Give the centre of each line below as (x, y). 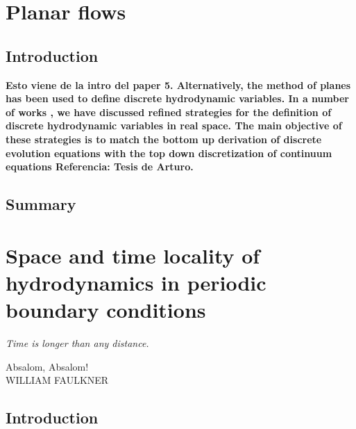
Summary (41, 204)
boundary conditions (106, 310)
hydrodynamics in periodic (136, 282)
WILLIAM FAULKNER (57, 380)
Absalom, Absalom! (47, 366)
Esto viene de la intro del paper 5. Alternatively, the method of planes (178, 84)
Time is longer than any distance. (77, 343)
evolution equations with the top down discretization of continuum (169, 153)
